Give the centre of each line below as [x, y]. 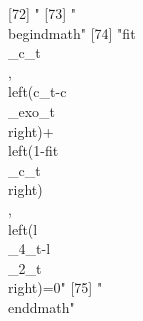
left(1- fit [33, 150]
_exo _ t [32, 110]
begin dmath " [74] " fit [72, 32]
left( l [23, 228]
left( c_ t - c [37, 91]
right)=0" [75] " [55, 287]
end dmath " [41, 306]
